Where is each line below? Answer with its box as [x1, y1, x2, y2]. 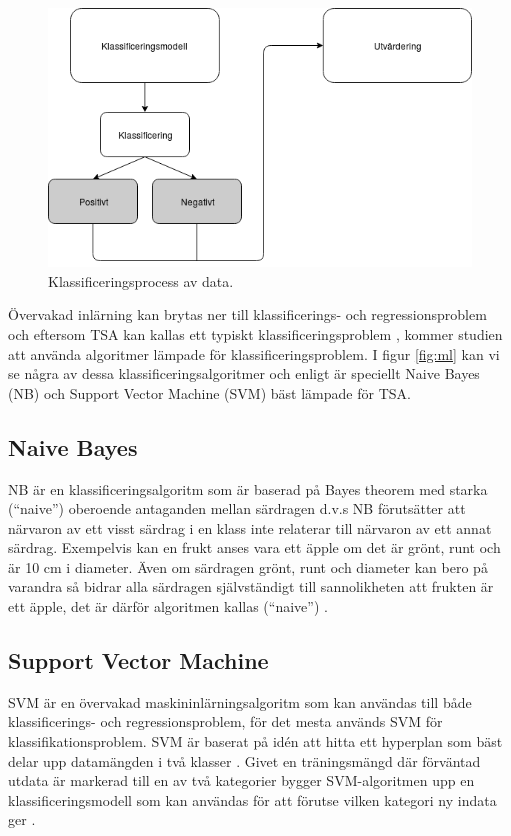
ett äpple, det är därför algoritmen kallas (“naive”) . [8, 596, 328, 617]
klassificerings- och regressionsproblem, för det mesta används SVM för [8, 711, 443, 732]
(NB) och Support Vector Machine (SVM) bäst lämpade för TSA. [8, 382, 411, 403]
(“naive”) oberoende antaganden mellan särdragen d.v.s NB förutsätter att [8, 498, 466, 519]
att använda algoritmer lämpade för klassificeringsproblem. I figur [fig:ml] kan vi [8, 343, 500, 364]
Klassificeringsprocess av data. [48, 270, 234, 291]
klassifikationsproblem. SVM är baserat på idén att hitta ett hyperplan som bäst [8, 731, 503, 752]
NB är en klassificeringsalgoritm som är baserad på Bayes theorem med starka [8, 478, 488, 499]
